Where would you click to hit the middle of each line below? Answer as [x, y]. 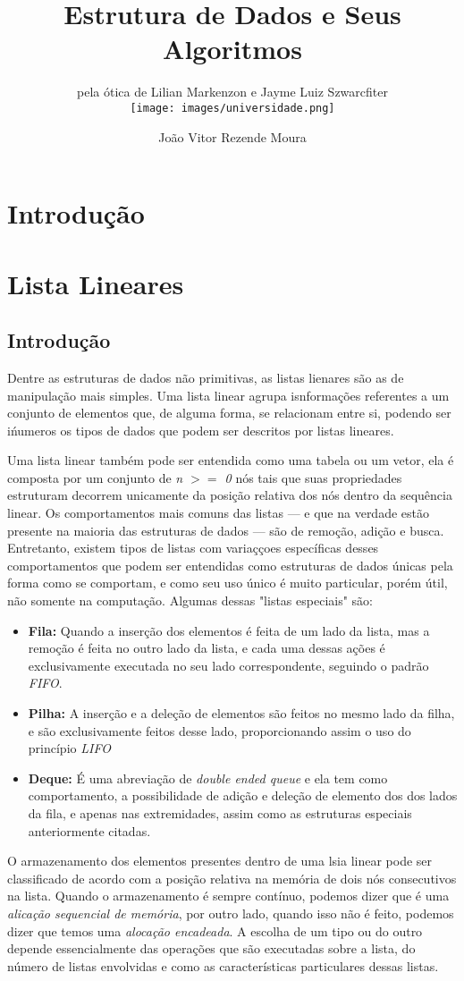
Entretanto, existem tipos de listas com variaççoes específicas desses [193, 548]
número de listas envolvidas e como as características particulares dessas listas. [223, 965]
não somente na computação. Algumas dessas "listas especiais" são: [190, 600]
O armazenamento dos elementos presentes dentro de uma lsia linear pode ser [220, 861]
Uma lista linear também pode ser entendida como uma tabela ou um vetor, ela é [231, 460]
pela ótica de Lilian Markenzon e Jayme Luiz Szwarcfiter [232, 92]
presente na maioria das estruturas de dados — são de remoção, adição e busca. [226, 530]
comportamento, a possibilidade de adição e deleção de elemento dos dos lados [243, 795]
